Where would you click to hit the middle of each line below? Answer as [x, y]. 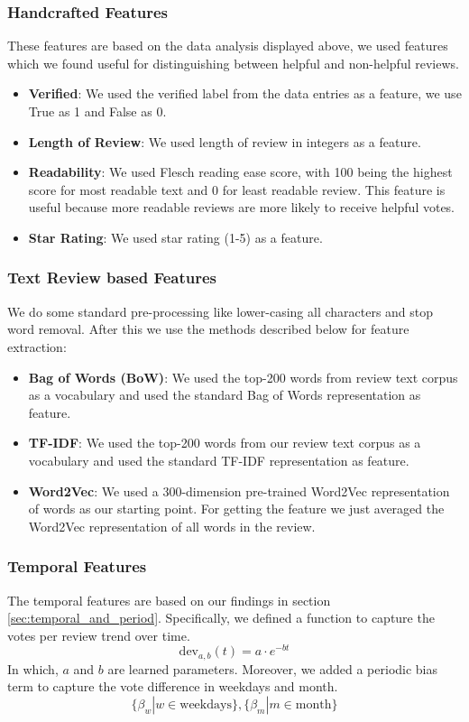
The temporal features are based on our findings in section [169, 600]
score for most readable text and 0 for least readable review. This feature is [237, 189]
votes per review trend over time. [99, 635]
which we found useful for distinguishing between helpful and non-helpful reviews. [233, 63]
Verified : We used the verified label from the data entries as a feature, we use [245, 93]
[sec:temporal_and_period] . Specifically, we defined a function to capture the [221, 618]
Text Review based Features [112, 278]
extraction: [37, 346]
